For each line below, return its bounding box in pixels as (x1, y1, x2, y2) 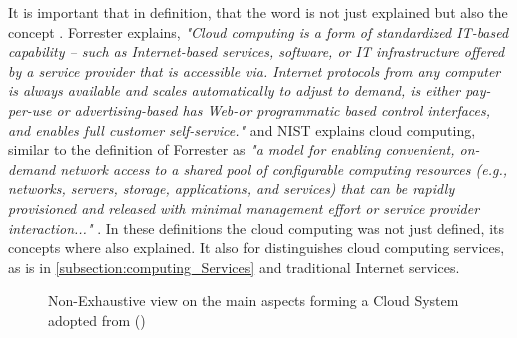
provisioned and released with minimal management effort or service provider (8, 197, 480, 218)
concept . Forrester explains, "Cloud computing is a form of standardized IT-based (8, 21, 509, 42)
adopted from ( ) (48, 309, 146, 330)
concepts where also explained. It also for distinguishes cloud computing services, (8, 237, 505, 258)
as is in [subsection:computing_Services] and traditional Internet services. (8, 256, 460, 277)
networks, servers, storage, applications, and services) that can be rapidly (8, 178, 455, 199)
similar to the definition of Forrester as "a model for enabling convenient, (8, 139, 455, 160)
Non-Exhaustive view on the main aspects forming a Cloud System (48, 290, 459, 311)
